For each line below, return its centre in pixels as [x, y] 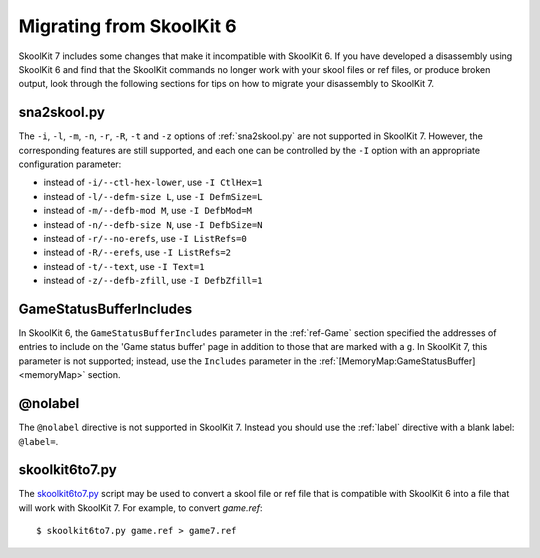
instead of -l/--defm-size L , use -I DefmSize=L [153, 196]
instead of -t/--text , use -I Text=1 [124, 266]
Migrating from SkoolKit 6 [127, 26]
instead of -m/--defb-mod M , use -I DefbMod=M [148, 211]
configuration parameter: [70, 164]
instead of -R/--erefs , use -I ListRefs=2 [137, 252]
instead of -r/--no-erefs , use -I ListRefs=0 [145, 238]
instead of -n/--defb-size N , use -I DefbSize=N [153, 224]
